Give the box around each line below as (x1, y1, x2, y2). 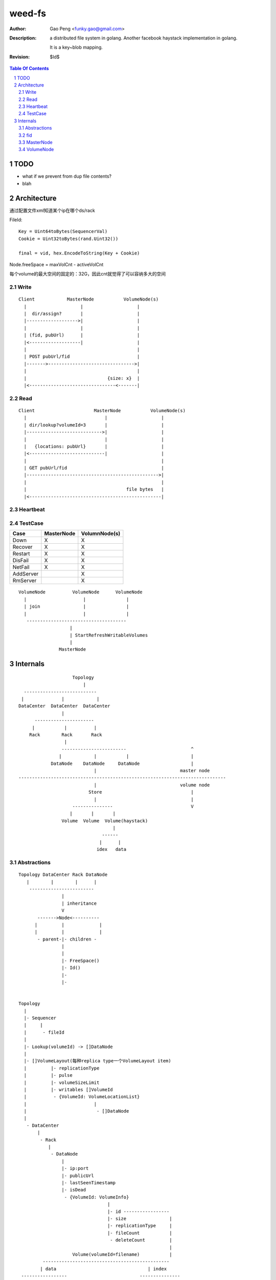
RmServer (12, 577, 37, 584)
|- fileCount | (107, 1230, 172, 1236)
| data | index (40, 1266, 167, 1272)
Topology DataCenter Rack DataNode (18, 872, 108, 878)
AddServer (12, 570, 39, 578)
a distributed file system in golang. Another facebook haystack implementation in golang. (50, 35, 238, 41)
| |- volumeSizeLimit (24, 1079, 100, 1085)
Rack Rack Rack (29, 732, 102, 737)
